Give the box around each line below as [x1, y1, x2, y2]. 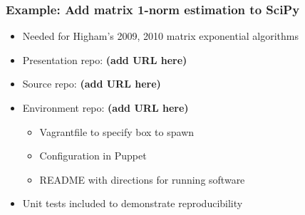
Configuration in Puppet [39, 148, 147, 163]
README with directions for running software [39, 172, 245, 187]
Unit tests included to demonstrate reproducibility [22, 196, 243, 211]
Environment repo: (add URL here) [22, 100, 189, 115]
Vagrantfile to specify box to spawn [39, 124, 195, 139]
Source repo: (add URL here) [22, 76, 161, 91]
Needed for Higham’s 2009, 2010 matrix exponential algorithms [22, 28, 299, 43]
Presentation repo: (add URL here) [22, 52, 187, 67]
